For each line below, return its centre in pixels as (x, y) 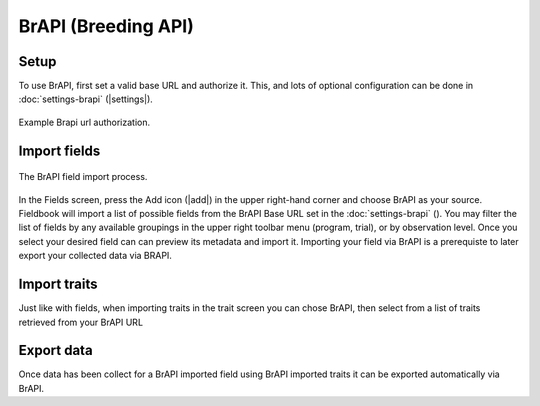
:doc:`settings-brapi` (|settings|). (86, 99)
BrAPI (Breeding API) (106, 26)
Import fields (59, 150)
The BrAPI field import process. (83, 177)
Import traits (58, 284)
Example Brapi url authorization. (84, 122)
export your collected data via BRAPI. (95, 256)
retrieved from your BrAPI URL (81, 322)
